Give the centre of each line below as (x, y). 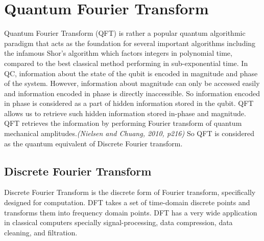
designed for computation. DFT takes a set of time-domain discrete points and (127, 202)
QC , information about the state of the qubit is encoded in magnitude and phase (131, 73)
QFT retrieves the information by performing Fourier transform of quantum (123, 123)
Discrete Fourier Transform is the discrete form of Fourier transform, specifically (130, 192)
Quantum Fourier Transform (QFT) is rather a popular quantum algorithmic (125, 33)
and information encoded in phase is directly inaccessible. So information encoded (132, 93)
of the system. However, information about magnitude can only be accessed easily (132, 83)
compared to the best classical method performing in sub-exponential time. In (126, 63)
